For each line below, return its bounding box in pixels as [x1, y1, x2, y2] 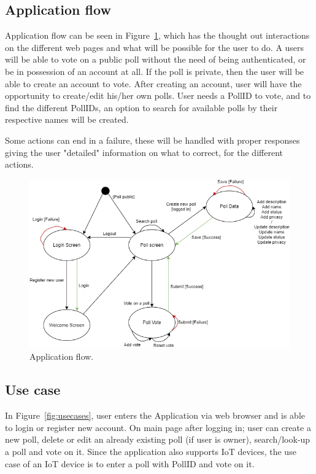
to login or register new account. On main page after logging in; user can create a [5, 421, 311, 433]
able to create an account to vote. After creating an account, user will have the [5, 77, 302, 90]
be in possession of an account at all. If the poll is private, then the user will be [5, 64, 304, 77]
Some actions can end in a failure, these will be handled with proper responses [5, 133, 300, 146]
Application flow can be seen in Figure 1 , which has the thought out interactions [5, 29, 310, 42]
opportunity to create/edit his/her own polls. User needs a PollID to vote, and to [5, 89, 311, 102]
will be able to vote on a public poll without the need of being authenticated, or [5, 53, 306, 66]
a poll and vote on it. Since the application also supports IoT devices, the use [5, 445, 296, 457]
